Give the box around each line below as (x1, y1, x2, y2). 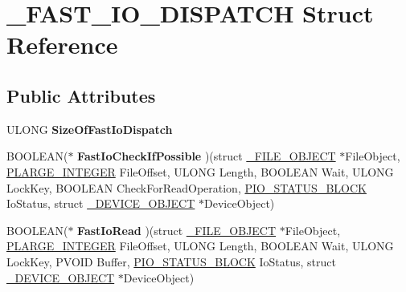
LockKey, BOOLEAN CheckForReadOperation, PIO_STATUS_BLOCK (6, 179, 367, 196)
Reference (6, 28, 118, 61)
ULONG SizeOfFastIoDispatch (6, 120, 173, 137)
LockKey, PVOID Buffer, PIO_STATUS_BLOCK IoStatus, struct (6, 253, 336, 270)
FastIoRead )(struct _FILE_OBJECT (77, 221, 277, 238)
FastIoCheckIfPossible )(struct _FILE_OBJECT (77, 148, 336, 164)
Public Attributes (6, 83, 156, 107)
